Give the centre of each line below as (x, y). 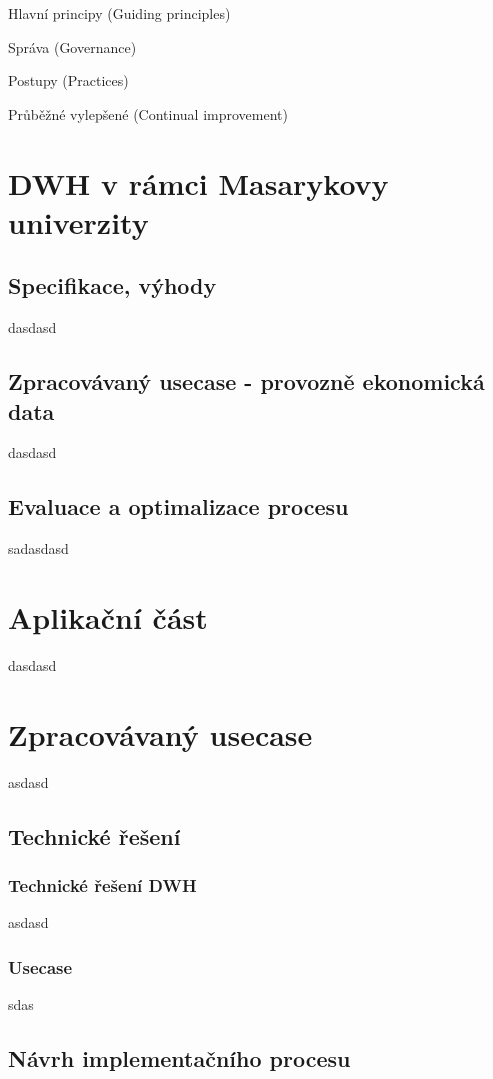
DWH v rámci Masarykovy (198, 182)
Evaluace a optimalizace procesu (178, 506)
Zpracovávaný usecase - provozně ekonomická (246, 381)
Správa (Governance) (72, 46)
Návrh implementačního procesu (179, 1057)
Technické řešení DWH (102, 884)
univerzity (78, 221)
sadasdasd (38, 548)
